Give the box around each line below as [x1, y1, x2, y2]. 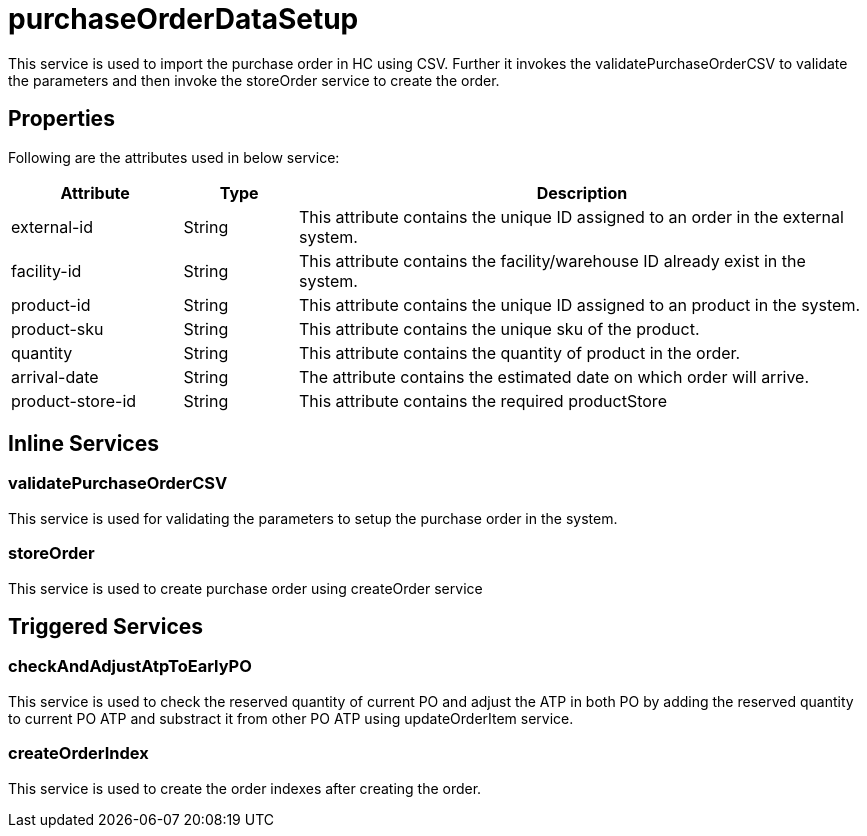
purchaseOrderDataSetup [8, 2, 359, 36]
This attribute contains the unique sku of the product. [298, 318, 700, 339]
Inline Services [8, 431, 159, 457]
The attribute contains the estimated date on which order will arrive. [298, 366, 810, 387]
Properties [8, 106, 115, 132]
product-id [11, 294, 91, 315]
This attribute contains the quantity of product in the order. [298, 342, 741, 363]
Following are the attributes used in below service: [8, 148, 340, 166]
